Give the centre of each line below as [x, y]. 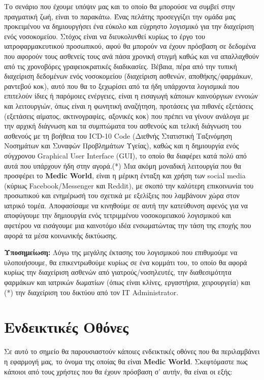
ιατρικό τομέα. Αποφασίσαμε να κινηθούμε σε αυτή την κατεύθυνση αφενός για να [126, 205]
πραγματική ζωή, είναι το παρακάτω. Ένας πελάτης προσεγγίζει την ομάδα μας [120, 16]
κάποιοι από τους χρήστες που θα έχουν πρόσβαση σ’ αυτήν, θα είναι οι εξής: [118, 371]
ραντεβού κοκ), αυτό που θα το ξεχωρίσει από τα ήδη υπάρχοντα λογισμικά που [122, 86]
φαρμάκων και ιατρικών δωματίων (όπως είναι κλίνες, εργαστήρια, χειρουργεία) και [127, 282]
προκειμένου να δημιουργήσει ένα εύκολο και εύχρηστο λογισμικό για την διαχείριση [129, 26]
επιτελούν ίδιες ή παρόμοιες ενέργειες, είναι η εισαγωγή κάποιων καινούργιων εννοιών [131, 96]
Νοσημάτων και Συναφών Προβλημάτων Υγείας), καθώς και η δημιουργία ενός [122, 146]
